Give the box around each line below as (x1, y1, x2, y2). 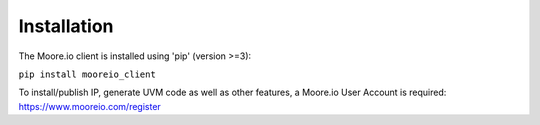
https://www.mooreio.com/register (18, 100, 162, 112)
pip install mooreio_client (18, 68, 157, 80)
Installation (18, 15, 114, 37)
